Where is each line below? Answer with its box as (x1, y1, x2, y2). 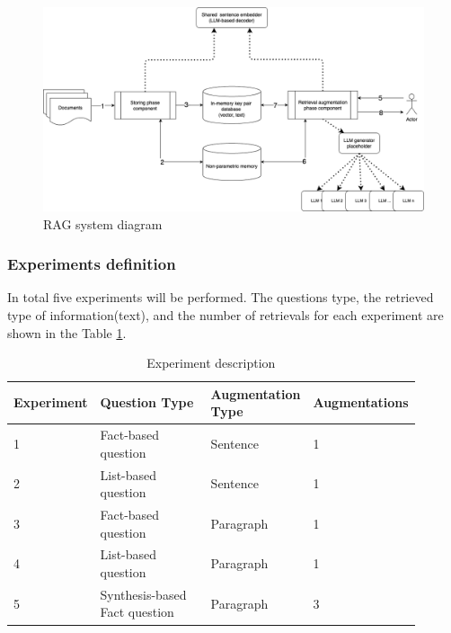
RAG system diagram (43, 214, 163, 233)
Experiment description (146, 353, 276, 372)
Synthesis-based (100, 584, 187, 603)
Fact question (100, 602, 174, 621)
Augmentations (313, 393, 409, 412)
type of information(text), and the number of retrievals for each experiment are (7, 305, 444, 324)
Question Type (100, 393, 194, 412)
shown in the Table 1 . (7, 323, 127, 342)
